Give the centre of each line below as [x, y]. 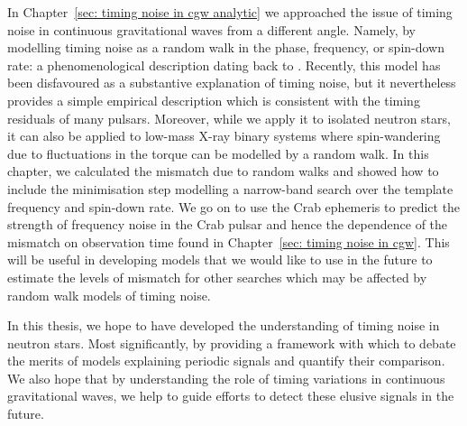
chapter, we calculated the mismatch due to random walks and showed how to [223, 171]
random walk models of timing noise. [109, 295]
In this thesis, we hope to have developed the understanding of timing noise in [224, 325]
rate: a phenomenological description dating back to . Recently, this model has [224, 65]
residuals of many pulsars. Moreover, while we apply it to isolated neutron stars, [229, 118]
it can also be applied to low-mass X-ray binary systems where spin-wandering [224, 136]
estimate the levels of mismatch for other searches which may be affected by [217, 277]
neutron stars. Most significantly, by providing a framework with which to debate [232, 343]
